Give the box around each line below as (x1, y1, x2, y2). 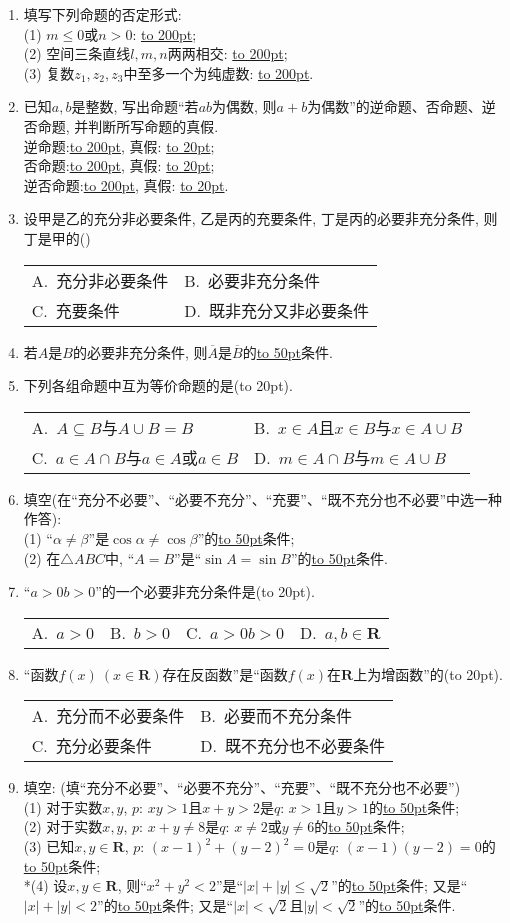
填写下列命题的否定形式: (23, 4, 182, 24)
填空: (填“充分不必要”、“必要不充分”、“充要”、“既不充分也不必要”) (23, 777, 461, 798)
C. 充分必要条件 (31, 734, 152, 758)
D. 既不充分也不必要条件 (200, 734, 385, 758)
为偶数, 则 (212, 96, 277, 117)
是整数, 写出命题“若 (71, 96, 199, 117)
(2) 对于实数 (23, 816, 103, 837)
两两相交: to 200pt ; (167, 43, 288, 64)
